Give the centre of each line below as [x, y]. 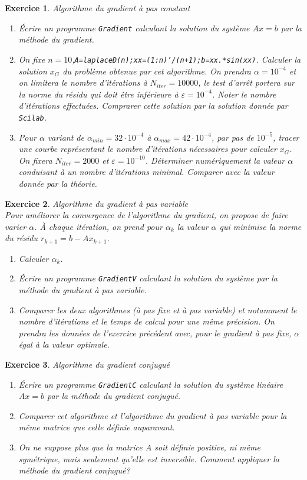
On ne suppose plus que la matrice [80, 447]
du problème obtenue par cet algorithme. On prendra [157, 71]
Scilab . [33, 117]
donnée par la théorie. [58, 183]
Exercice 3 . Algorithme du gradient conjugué [88, 364]
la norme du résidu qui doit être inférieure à [98, 94]
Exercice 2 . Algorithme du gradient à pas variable [97, 203]
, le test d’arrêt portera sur [246, 82]
